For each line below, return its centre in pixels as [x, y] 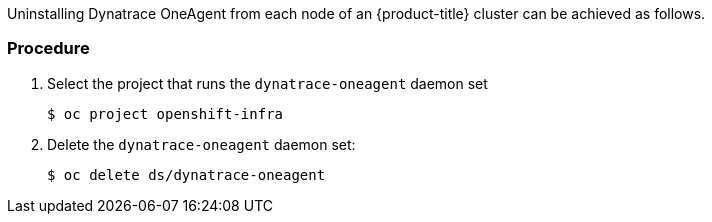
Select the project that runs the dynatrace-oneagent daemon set [267, 83]
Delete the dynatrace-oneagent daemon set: [201, 144]
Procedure [48, 48]
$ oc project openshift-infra [165, 113]
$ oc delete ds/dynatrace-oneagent [186, 174]
